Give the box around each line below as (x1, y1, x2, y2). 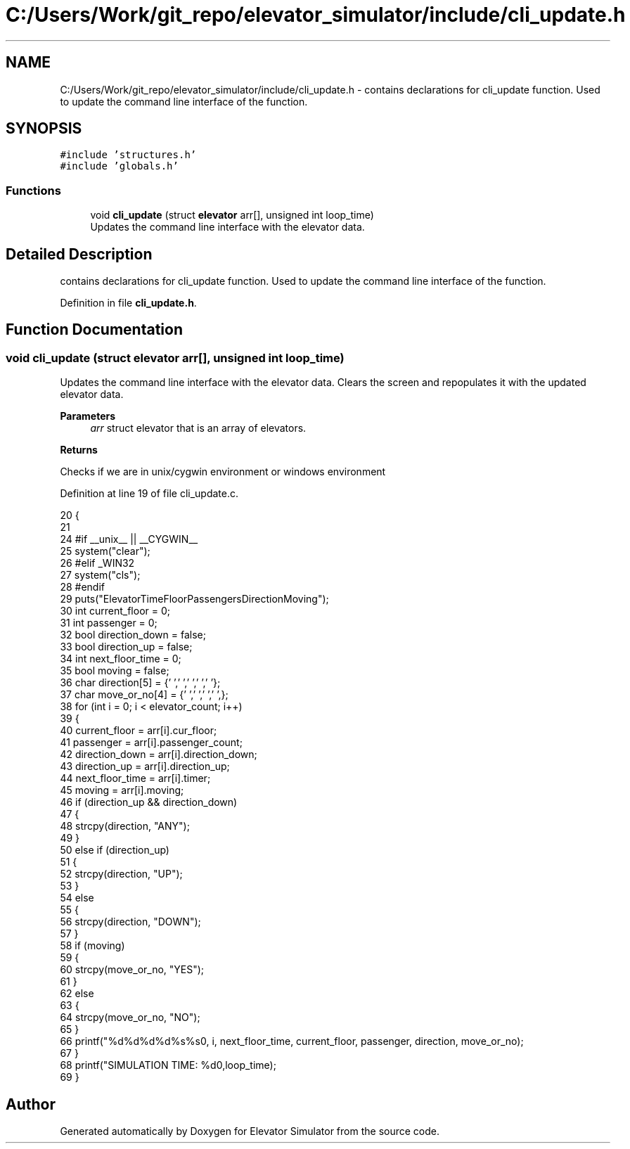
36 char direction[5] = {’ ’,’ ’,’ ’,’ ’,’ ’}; (60, 676, 221, 689)
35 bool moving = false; (60, 665, 169, 677)
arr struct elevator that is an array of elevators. (90, 422, 307, 435)
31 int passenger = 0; (60, 617, 157, 629)
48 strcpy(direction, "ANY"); (60, 820, 190, 833)
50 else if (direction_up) (60, 844, 169, 856)
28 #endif (60, 581, 105, 593)
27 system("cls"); (60, 569, 141, 582)
